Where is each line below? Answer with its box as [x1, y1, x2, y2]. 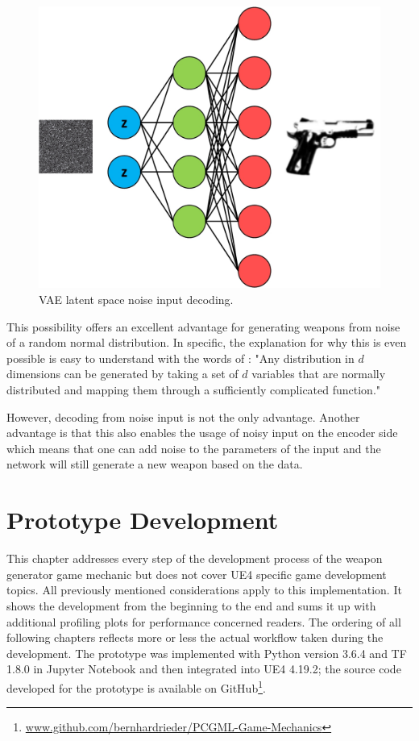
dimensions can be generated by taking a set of [6, 365, 239, 382]
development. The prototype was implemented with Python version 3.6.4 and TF [6, 644, 407, 661]
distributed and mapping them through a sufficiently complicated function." [6, 381, 381, 398]
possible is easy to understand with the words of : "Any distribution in [6, 349, 355, 366]
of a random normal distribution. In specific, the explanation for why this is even [6, 334, 407, 351]
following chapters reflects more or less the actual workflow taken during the [6, 629, 384, 646]
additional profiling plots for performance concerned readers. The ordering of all [6, 613, 401, 630]
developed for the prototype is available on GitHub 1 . [6, 676, 266, 696]
